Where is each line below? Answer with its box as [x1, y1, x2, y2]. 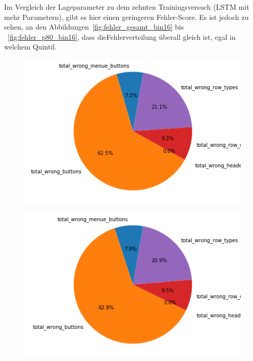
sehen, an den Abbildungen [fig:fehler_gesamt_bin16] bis [4, 21, 184, 32]
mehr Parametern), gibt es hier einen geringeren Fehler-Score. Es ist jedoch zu [4, 11, 249, 22]
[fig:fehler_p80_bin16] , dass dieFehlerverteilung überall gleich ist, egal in [8, 31, 236, 42]
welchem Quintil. [4, 41, 57, 52]
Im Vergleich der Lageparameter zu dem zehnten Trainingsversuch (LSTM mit [4, 2, 249, 12]
